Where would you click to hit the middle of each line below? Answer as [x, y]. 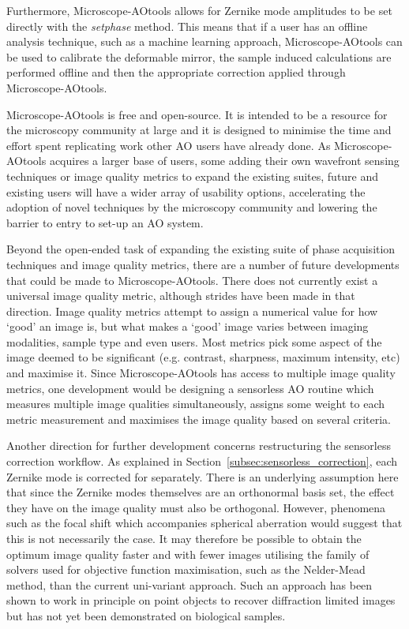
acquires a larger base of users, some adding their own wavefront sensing [224, 161]
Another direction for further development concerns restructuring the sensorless [199, 446]
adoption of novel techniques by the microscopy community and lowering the [192, 207]
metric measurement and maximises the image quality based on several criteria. [199, 419]
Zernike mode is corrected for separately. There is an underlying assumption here [203, 476]
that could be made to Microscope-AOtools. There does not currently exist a [192, 280]
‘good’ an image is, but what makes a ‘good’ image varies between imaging [188, 326]
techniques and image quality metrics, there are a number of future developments [203, 264]
